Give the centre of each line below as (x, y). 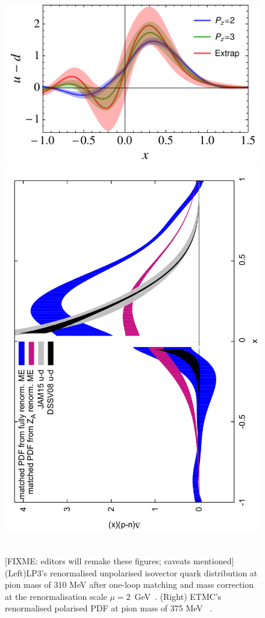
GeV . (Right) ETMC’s (178, 596)
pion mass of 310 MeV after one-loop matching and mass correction (129, 585)
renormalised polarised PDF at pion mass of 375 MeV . (109, 608)
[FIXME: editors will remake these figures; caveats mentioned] (120, 561)
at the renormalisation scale (56, 596)
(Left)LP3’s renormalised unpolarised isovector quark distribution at (131, 572)
